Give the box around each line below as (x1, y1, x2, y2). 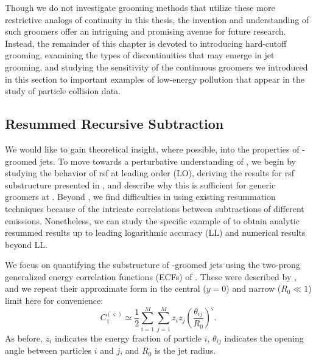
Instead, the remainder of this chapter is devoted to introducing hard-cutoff (5, 36, 287, 49)
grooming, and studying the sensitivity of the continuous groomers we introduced (5, 60, 308, 73)
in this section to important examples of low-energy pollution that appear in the (5, 72, 304, 85)
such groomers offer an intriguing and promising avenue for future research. (5, 25, 286, 38)
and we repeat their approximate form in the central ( (5, 282, 206, 295)
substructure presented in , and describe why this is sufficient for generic (5, 178, 276, 191)
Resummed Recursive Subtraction (5, 114, 224, 133)
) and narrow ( (226, 282, 281, 295)
